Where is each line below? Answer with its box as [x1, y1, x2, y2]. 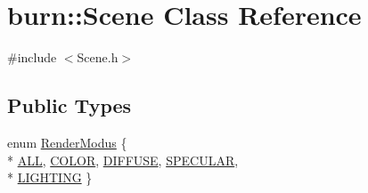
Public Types [7, 92, 132, 119]
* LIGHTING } [7, 168, 93, 187]
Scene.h [77, 48, 119, 67]
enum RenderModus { [7, 133, 127, 151]
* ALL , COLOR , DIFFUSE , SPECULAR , [7, 150, 239, 169]
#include [7, 48, 57, 67]
